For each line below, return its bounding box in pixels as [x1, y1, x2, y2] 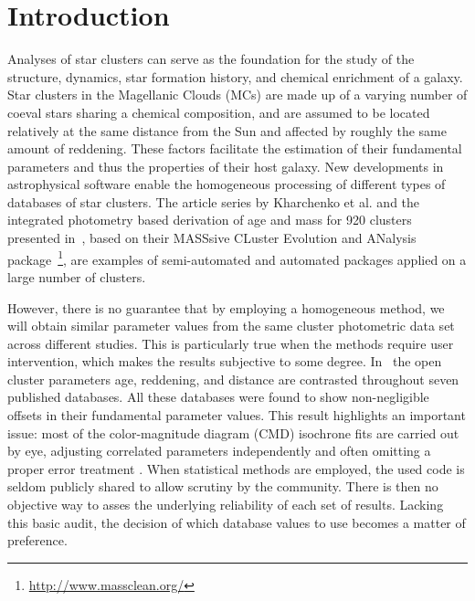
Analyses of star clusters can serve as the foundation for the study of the [7, 49, 415, 69]
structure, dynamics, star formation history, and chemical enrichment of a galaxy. [7, 67, 463, 86]
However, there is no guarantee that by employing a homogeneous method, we [7, 298, 445, 317]
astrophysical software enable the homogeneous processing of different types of [7, 174, 446, 194]
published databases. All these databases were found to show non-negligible [7, 387, 429, 406]
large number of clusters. [7, 267, 146, 286]
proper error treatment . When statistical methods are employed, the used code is [7, 459, 465, 478]
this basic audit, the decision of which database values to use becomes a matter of [7, 512, 466, 532]
